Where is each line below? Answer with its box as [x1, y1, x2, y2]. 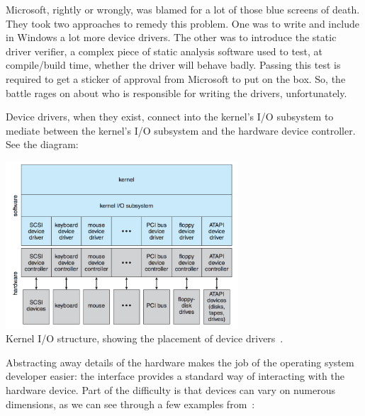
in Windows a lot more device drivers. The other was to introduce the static [6, 30, 337, 45]
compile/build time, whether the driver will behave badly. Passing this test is [6, 57, 341, 72]
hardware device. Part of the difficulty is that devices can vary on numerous [6, 383, 335, 398]
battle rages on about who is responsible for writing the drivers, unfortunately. [6, 85, 347, 100]
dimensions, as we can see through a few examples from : [6, 396, 255, 411]
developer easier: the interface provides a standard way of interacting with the [6, 369, 345, 383]
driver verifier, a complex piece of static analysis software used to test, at [6, 43, 323, 58]
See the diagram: [6, 137, 79, 152]
